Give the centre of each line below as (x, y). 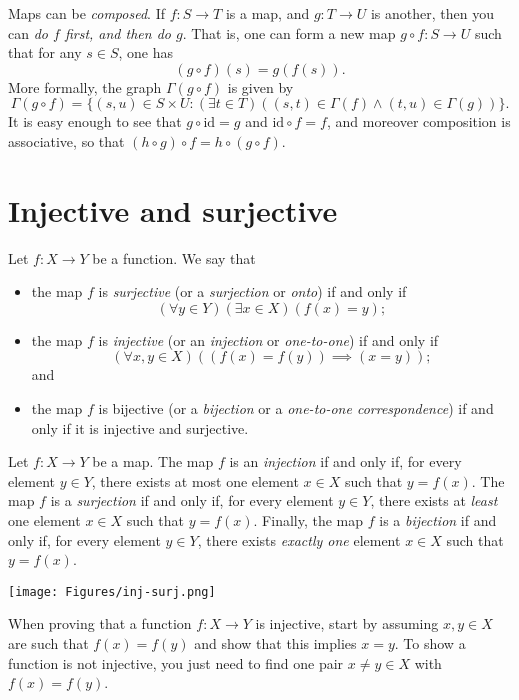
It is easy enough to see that (95, 121)
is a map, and (267, 13)
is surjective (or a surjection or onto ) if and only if (252, 291)
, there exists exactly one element (299, 539)
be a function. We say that (174, 257)
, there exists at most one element (195, 480)
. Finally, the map (308, 520)
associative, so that (66, 140)
